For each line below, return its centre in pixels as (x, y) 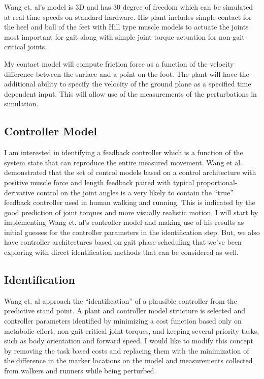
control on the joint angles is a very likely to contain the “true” (135, 192)
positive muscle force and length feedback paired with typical (99, 182)
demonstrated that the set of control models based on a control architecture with (130, 172)
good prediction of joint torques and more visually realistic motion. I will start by (131, 212)
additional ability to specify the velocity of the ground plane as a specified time (128, 84)
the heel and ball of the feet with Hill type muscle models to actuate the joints (126, 27)
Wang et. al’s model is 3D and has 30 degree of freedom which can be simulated (129, 7)
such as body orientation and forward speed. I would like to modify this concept (129, 341)
